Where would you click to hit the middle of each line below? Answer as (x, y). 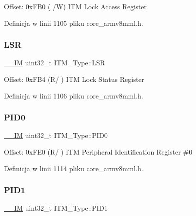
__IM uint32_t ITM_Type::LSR (55, 63)
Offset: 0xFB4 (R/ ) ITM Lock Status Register (74, 79)
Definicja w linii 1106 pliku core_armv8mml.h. (74, 95)
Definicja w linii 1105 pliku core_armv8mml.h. (74, 23)
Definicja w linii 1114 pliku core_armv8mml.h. (74, 168)
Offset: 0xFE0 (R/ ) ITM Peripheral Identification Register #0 (98, 152)
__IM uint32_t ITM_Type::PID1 (56, 208)
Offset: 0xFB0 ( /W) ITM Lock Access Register (75, 6)
